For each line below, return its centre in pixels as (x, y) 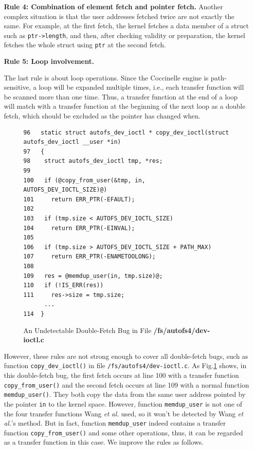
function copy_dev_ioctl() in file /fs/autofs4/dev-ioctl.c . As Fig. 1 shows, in (125, 365)
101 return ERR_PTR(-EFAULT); (79, 199)
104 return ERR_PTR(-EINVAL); (79, 228)
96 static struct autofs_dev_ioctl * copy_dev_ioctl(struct (126, 132)
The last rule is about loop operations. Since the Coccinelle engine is (106, 77)
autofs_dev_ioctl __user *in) (72, 142)
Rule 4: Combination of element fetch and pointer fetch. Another (114, 6)
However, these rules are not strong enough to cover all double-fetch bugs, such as (126, 356)
